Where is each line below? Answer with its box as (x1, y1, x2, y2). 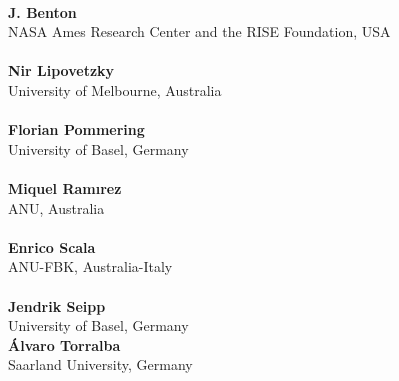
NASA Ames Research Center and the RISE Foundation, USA (8, 21, 391, 42)
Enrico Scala (8, 236, 96, 257)
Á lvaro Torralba (8, 334, 121, 355)
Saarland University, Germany (8, 354, 193, 375)
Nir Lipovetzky (8, 60, 115, 81)
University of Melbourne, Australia (8, 79, 222, 100)
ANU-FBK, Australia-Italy (8, 256, 173, 277)
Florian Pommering (8, 119, 145, 140)
